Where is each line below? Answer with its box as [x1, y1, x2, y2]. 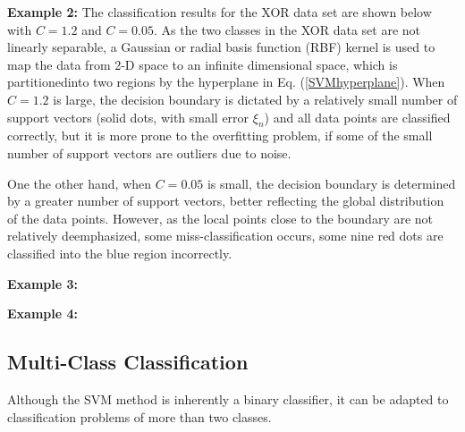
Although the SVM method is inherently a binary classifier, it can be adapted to [7, 389, 449, 408]
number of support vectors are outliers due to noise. [7, 143, 292, 162]
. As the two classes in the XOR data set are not [153, 20, 421, 38]
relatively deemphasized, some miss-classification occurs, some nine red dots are [7, 226, 444, 245]
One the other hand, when [7, 174, 152, 192]
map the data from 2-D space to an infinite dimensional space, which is [7, 55, 398, 73]
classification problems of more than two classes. [7, 407, 272, 426]
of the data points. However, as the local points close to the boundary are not [7, 208, 434, 227]
